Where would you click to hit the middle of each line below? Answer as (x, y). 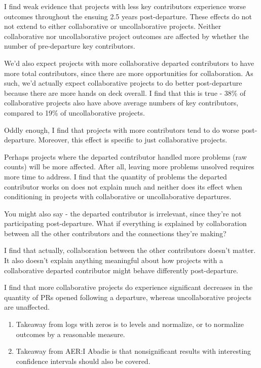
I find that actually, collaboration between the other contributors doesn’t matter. (130, 250)
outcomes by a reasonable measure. (70, 334)
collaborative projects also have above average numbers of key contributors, (121, 103)
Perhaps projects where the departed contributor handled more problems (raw (125, 156)
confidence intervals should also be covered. (83, 361)
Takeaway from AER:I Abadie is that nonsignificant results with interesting (134, 351)
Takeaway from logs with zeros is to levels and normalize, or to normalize (130, 324)
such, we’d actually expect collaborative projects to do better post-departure (123, 83)
